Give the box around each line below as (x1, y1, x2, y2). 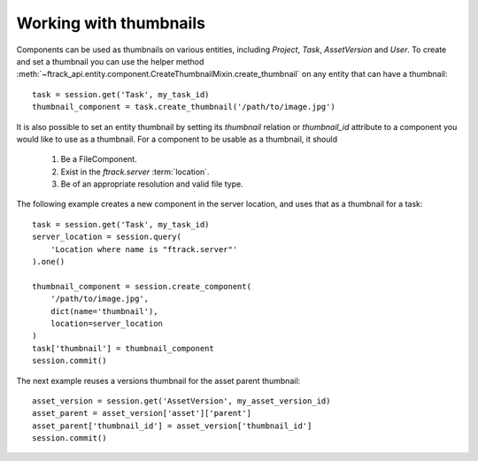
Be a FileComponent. (60, 154, 137, 165)
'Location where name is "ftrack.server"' (50, 244, 238, 254)
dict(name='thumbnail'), (50, 306, 158, 316)
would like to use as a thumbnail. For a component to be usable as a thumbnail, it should (16, 134, 338, 144)
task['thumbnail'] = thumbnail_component (32, 343, 214, 353)
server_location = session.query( (32, 232, 181, 242)
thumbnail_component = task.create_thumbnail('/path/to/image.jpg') (32, 102, 335, 112)
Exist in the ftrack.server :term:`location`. (60, 166, 210, 177)
